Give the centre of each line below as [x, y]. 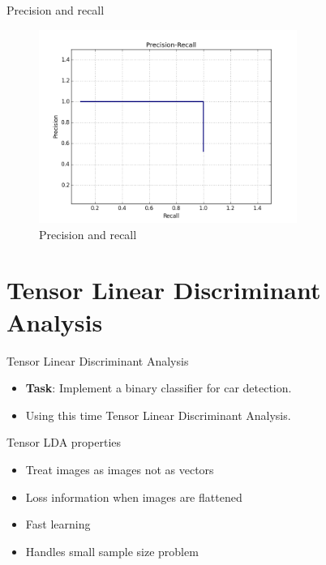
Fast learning [58, 524]
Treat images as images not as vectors [120, 469]
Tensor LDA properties [64, 442]
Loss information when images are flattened [134, 497]
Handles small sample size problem [112, 551]
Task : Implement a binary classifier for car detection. [159, 388]
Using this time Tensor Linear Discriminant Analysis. [158, 415]
